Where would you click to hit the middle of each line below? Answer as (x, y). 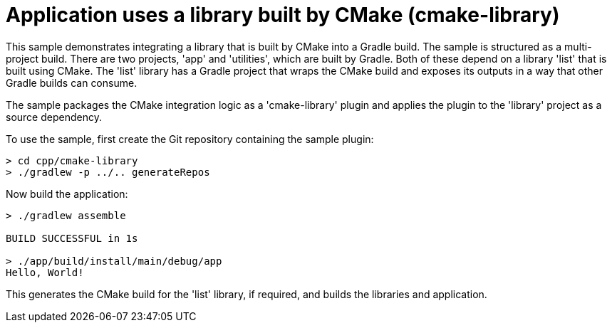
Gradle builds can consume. (72, 83)
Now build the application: (67, 194)
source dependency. (54, 117)
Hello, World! (45, 272)
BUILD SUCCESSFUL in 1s (72, 238)
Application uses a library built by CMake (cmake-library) (283, 15)
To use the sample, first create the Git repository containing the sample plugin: (190, 139)
